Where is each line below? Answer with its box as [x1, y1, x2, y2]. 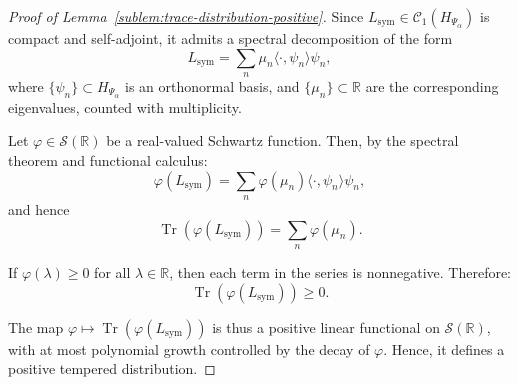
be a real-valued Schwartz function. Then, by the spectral [106, 130, 459, 151]
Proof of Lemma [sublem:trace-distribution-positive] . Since [8, 6, 364, 26]
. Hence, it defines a [383, 338, 505, 359]
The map [8, 316, 64, 337]
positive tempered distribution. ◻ [8, 358, 216, 379]
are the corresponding [365, 75, 499, 96]
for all [94, 262, 131, 282]
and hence [8, 199, 70, 220]
